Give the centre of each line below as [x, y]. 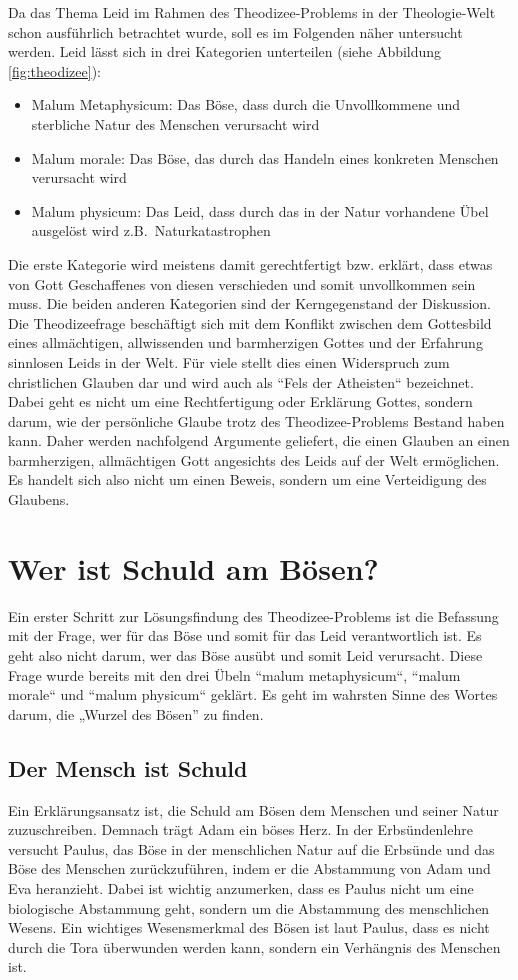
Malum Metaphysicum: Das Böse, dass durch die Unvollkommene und [245, 104]
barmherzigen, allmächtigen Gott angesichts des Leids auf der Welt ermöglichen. [254, 459]
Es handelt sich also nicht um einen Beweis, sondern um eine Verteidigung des [247, 479]
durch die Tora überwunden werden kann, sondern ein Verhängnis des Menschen [254, 946]
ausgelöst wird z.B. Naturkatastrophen [151, 230]
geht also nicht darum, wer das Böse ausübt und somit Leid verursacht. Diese [245, 654]
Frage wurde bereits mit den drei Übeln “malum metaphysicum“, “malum [234, 674]
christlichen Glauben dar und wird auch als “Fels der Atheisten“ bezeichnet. [241, 381]
